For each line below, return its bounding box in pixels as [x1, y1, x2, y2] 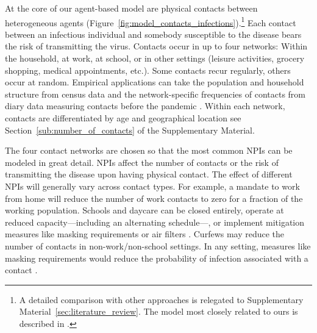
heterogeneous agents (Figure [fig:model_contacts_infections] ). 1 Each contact [5, 14, 296, 29]
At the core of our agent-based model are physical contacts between [5, 2, 258, 14]
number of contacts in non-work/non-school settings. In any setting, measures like [5, 239, 311, 252]
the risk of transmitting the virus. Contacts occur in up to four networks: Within [5, 40, 308, 52]
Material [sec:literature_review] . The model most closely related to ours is [19, 305, 298, 318]
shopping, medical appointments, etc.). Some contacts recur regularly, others [5, 63, 291, 76]
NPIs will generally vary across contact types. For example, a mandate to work [5, 179, 300, 192]
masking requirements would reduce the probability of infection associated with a [5, 251, 308, 264]
